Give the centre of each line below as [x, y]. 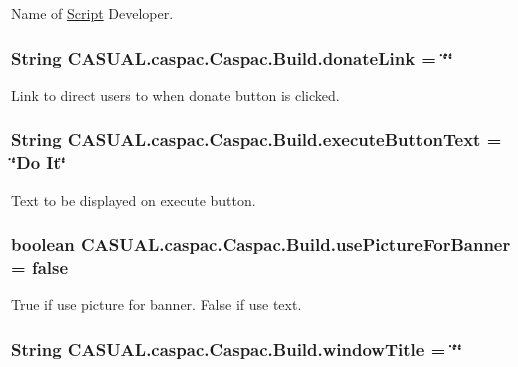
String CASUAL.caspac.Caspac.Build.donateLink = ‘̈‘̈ [232, 57]
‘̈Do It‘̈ [38, 162]
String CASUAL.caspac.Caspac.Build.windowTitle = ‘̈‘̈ [237, 348]
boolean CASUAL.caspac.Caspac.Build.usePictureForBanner [261, 244]
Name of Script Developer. [92, 13]
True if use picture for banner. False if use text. [156, 304]
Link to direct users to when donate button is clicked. [175, 94]
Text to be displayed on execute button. [133, 199]
